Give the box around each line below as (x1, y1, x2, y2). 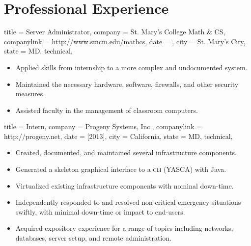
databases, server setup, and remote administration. (15, 233, 171, 243)
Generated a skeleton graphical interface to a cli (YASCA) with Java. (15, 164, 226, 174)
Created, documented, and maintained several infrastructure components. (15, 147, 237, 158)
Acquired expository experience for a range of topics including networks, (15, 223, 233, 233)
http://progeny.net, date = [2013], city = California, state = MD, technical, (4, 131, 233, 141)
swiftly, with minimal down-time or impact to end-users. (15, 206, 185, 217)
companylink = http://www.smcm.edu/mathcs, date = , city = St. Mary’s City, (4, 36, 246, 46)
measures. (15, 88, 45, 99)
